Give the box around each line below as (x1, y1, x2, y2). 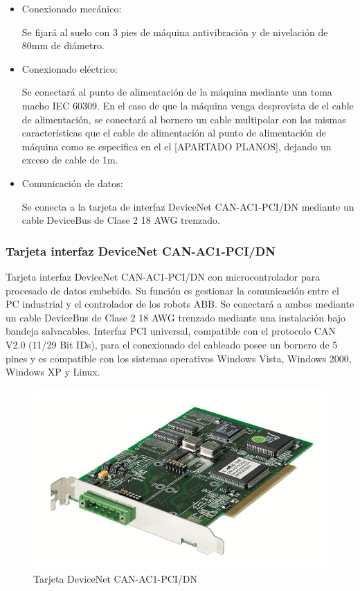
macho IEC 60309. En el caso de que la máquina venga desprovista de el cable (21, 98, 354, 112)
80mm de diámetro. (21, 38, 105, 53)
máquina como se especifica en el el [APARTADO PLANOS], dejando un (21, 139, 332, 153)
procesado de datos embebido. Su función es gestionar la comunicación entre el (6, 283, 339, 297)
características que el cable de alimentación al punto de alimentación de (21, 125, 326, 140)
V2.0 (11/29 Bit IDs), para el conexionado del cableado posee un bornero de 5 (6, 337, 338, 351)
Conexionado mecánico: (21, 1, 122, 15)
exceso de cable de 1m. (21, 152, 118, 167)
